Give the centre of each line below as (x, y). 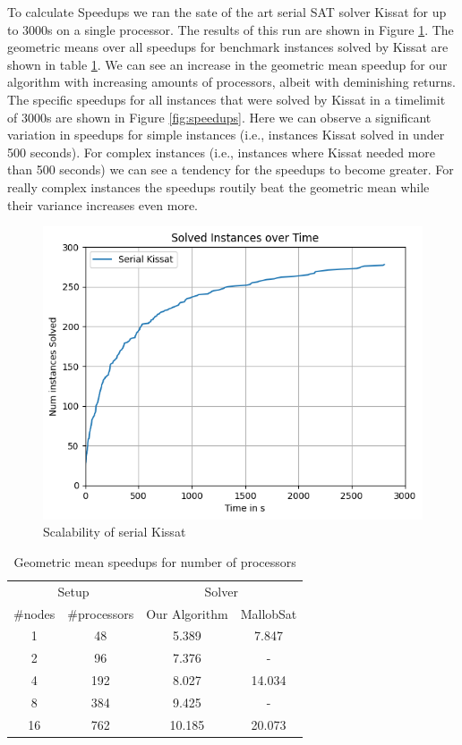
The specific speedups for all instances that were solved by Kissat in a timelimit (227, 99)
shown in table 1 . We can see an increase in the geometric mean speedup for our (227, 64)
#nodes (34, 613)
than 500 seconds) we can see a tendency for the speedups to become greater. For (231, 169)
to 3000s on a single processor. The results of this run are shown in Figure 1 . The (231, 29)
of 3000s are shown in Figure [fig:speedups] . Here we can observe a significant (219, 117)
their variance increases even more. (103, 204)
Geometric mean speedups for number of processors (155, 561)
